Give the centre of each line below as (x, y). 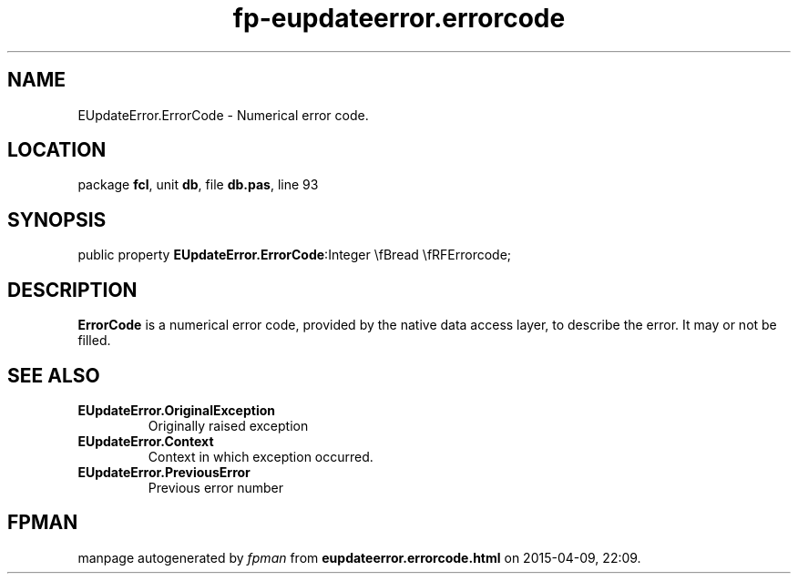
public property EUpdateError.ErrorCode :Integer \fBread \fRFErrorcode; (295, 255)
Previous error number (216, 487)
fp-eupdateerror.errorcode (399, 18)
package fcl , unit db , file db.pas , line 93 (198, 185)
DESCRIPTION (72, 290)
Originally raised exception (228, 425)
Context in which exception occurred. (261, 456)
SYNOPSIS (57, 219)
